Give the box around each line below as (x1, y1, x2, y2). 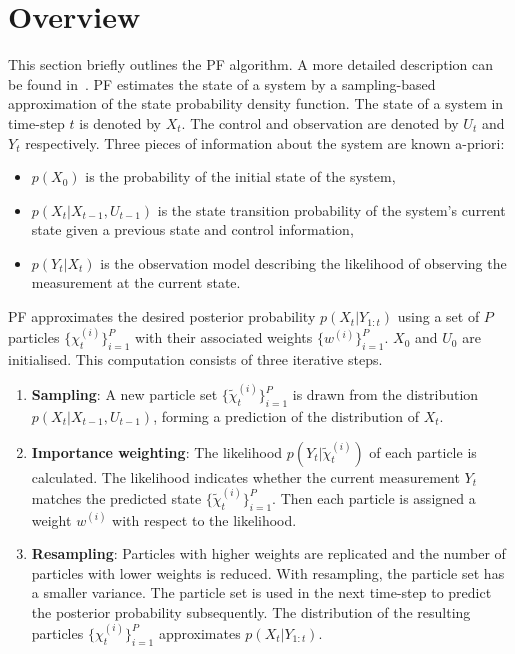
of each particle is (369, 441, 477, 462)
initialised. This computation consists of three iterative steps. (8, 348, 383, 369)
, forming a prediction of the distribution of (153, 405, 419, 426)
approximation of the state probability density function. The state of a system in (8, 93, 504, 114)
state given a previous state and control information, (31, 219, 354, 240)
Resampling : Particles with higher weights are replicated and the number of (31, 543, 506, 564)
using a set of (397, 306, 480, 327)
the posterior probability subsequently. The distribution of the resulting (31, 601, 471, 622)
